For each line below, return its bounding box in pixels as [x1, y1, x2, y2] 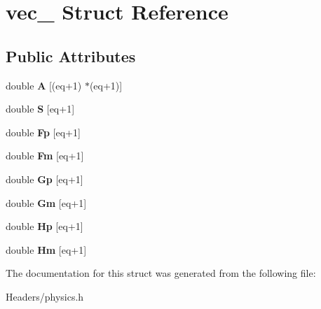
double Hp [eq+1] [6, 219, 83, 233]
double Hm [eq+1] [6, 242, 87, 257]
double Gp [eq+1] [6, 171, 83, 186]
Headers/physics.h [6, 289, 84, 303]
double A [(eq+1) [6, 78, 82, 92]
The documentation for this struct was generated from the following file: [6, 266, 316, 280]
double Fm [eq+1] [6, 148, 84, 163]
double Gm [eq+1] [6, 195, 87, 210]
